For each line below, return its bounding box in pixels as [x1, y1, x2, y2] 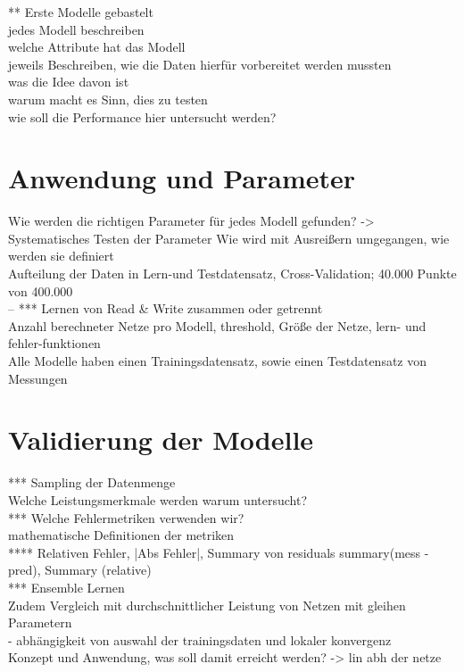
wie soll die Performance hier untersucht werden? [8, 107, 277, 126]
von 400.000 [8, 281, 73, 300]
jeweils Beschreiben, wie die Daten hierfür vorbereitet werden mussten [8, 54, 392, 73]
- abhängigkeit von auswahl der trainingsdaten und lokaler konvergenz [8, 630, 392, 649]
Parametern [8, 613, 72, 632]
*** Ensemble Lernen [8, 577, 125, 596]
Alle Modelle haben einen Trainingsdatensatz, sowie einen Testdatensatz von [8, 352, 427, 370]
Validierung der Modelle [8, 421, 314, 458]
